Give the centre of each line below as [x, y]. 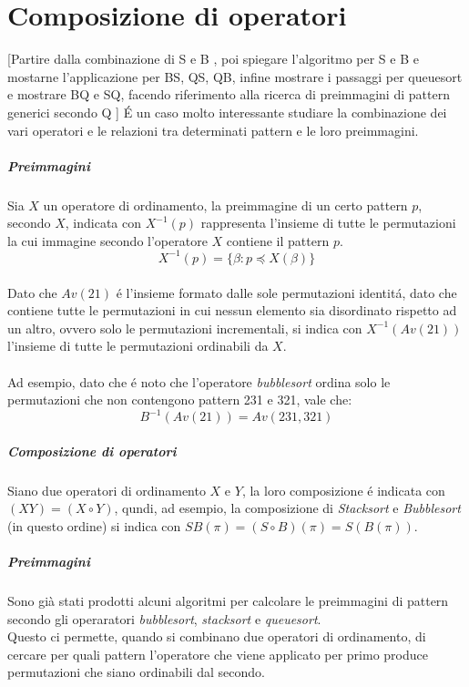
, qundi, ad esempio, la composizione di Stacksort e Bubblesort [287, 508]
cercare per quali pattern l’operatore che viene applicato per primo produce [218, 654]
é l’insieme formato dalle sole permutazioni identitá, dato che [286, 292]
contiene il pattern [278, 240]
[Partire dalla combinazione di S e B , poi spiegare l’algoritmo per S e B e [213, 59]
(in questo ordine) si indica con [94, 525]
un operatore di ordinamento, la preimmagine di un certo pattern [225, 205]
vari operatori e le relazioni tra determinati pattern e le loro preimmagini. [213, 130]
